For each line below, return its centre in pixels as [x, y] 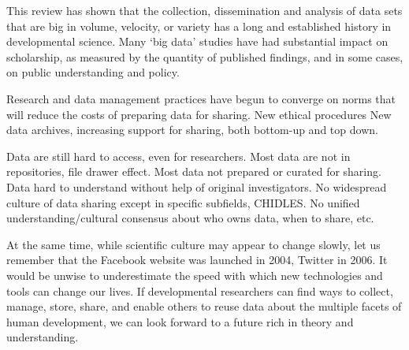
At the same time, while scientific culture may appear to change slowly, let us [193, 244]
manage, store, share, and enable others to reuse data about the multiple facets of [204, 306]
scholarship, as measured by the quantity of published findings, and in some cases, [205, 56]
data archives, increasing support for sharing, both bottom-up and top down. [192, 130]
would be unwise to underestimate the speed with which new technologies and [195, 275]
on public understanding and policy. [93, 72]
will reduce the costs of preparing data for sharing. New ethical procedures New [199, 114]
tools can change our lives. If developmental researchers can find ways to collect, [200, 290]
